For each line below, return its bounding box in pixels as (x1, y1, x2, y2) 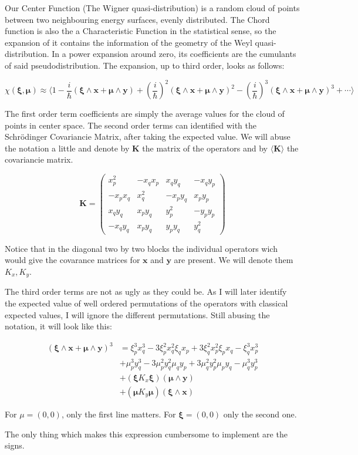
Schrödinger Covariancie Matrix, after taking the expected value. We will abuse (5, 130, 291, 143)
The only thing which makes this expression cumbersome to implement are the (5, 427, 288, 440)
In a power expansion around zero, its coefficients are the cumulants (52, 48, 296, 60)
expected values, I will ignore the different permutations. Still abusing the (5, 308, 270, 321)
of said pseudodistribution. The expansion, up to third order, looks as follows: (5, 59, 285, 71)
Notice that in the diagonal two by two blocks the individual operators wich (5, 242, 278, 254)
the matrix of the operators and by (142, 141, 268, 154)
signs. (5, 439, 25, 451)
